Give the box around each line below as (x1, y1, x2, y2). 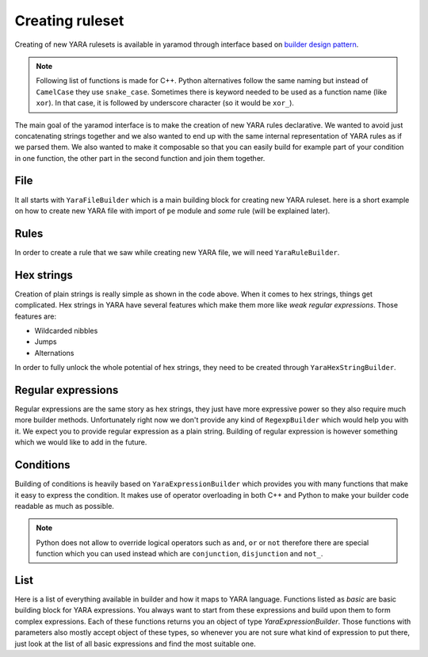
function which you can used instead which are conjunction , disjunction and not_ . (36, 549, 323, 559)
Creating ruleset (14, 12, 124, 29)
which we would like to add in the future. (14, 437, 147, 447)
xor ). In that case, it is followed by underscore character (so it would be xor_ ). (36, 98, 295, 108)
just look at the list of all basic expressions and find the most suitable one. (14, 639, 257, 648)
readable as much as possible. (14, 501, 115, 510)
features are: (14, 311, 57, 321)
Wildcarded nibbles (34, 326, 98, 335)
